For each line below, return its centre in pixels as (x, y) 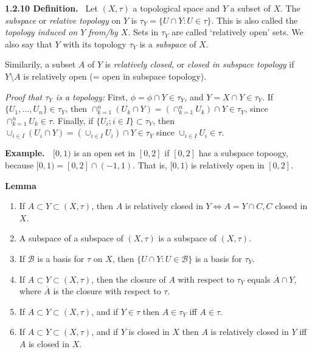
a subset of (250, 8)
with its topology (95, 43)
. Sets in (143, 32)
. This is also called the (255, 20)
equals (259, 279)
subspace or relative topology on (63, 20)
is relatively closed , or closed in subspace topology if (199, 64)
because (19, 164)
